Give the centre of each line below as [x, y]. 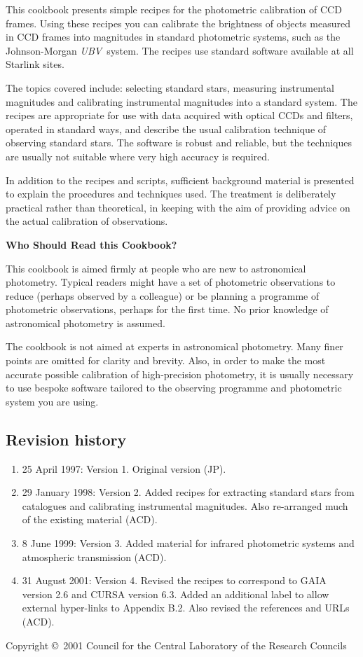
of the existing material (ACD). [90, 519]
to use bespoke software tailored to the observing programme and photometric [174, 388]
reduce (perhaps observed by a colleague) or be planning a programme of [163, 295]
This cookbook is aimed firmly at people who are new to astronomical [156, 268]
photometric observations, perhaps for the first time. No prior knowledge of [167, 309]
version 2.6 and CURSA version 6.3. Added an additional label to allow [176, 594]
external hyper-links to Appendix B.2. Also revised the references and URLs [186, 608]
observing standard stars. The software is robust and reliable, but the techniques [179, 143]
